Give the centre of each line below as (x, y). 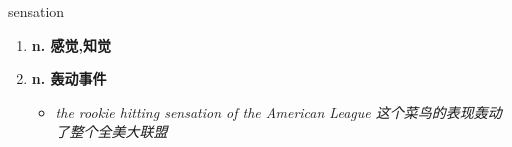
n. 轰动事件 (69, 78)
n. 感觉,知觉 (71, 44)
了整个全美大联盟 (111, 131)
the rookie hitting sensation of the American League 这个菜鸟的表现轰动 (278, 111)
